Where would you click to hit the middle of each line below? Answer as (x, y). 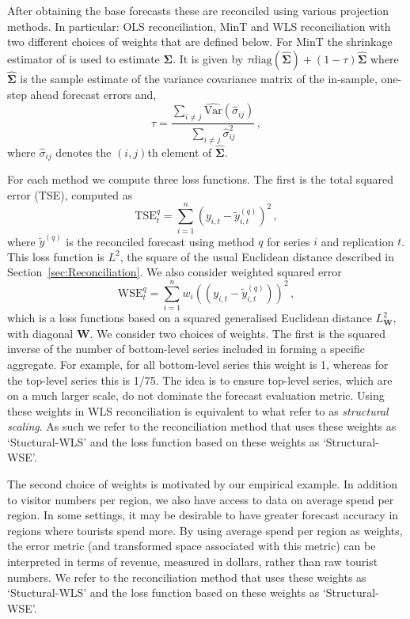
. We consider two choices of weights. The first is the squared (238, 333)
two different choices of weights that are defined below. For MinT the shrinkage (200, 42)
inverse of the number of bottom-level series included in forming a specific (186, 349)
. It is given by (208, 58)
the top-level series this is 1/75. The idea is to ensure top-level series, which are (200, 380)
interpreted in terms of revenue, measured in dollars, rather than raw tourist (193, 562)
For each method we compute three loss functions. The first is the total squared (201, 179)
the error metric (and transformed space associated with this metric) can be (192, 546)
